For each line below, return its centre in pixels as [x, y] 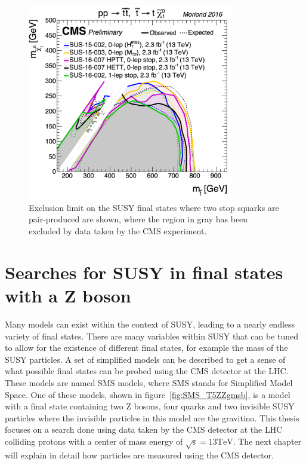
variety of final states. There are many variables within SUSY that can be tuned [152, 336]
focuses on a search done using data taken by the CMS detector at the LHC [144, 429]
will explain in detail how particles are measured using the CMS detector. [140, 455]
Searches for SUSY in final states [144, 272]
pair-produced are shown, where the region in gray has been [138, 219]
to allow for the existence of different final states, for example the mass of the [146, 348]
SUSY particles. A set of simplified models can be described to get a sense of [145, 359]
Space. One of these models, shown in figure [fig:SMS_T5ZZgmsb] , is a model [148, 394]
